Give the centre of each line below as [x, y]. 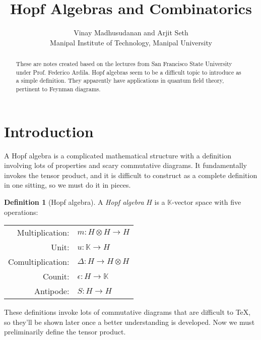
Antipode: [52, 291]
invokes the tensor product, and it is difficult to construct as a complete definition [131, 175]
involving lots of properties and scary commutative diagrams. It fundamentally [125, 165]
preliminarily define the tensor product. [65, 332]
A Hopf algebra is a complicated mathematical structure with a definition [118, 155]
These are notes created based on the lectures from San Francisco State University [124, 64]
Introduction [49, 131]
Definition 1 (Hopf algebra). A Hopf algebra [74, 202]
